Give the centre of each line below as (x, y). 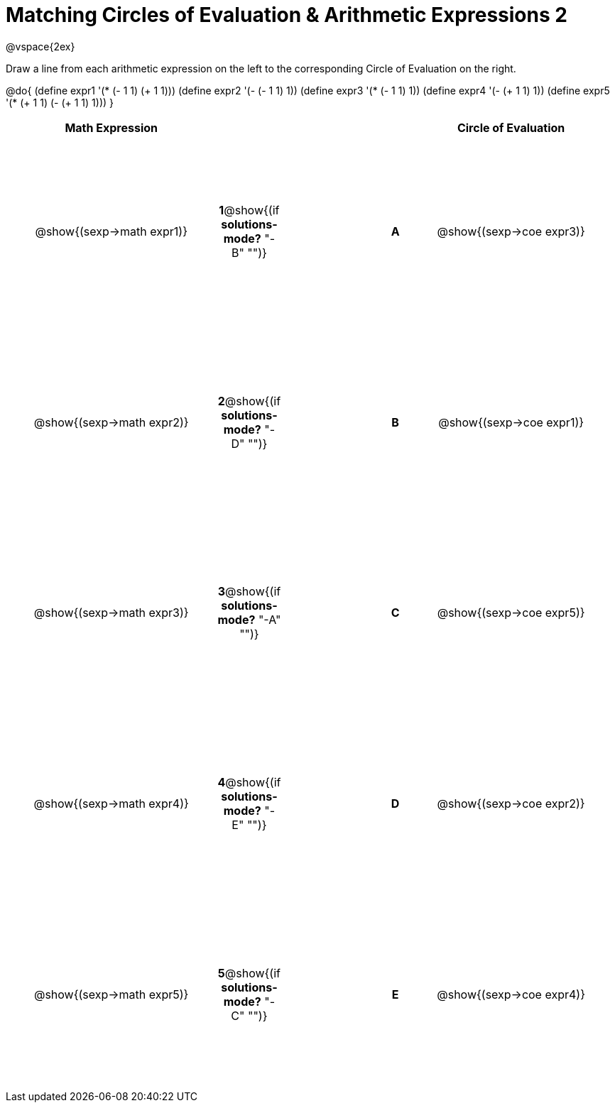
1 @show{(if (249, 210)
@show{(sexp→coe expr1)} (511, 422)
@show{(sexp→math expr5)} (111, 994)
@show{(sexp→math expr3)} (111, 613)
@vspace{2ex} (40, 46)
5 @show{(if (249, 973)
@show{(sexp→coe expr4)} (511, 994)
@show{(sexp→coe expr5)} (511, 613)
